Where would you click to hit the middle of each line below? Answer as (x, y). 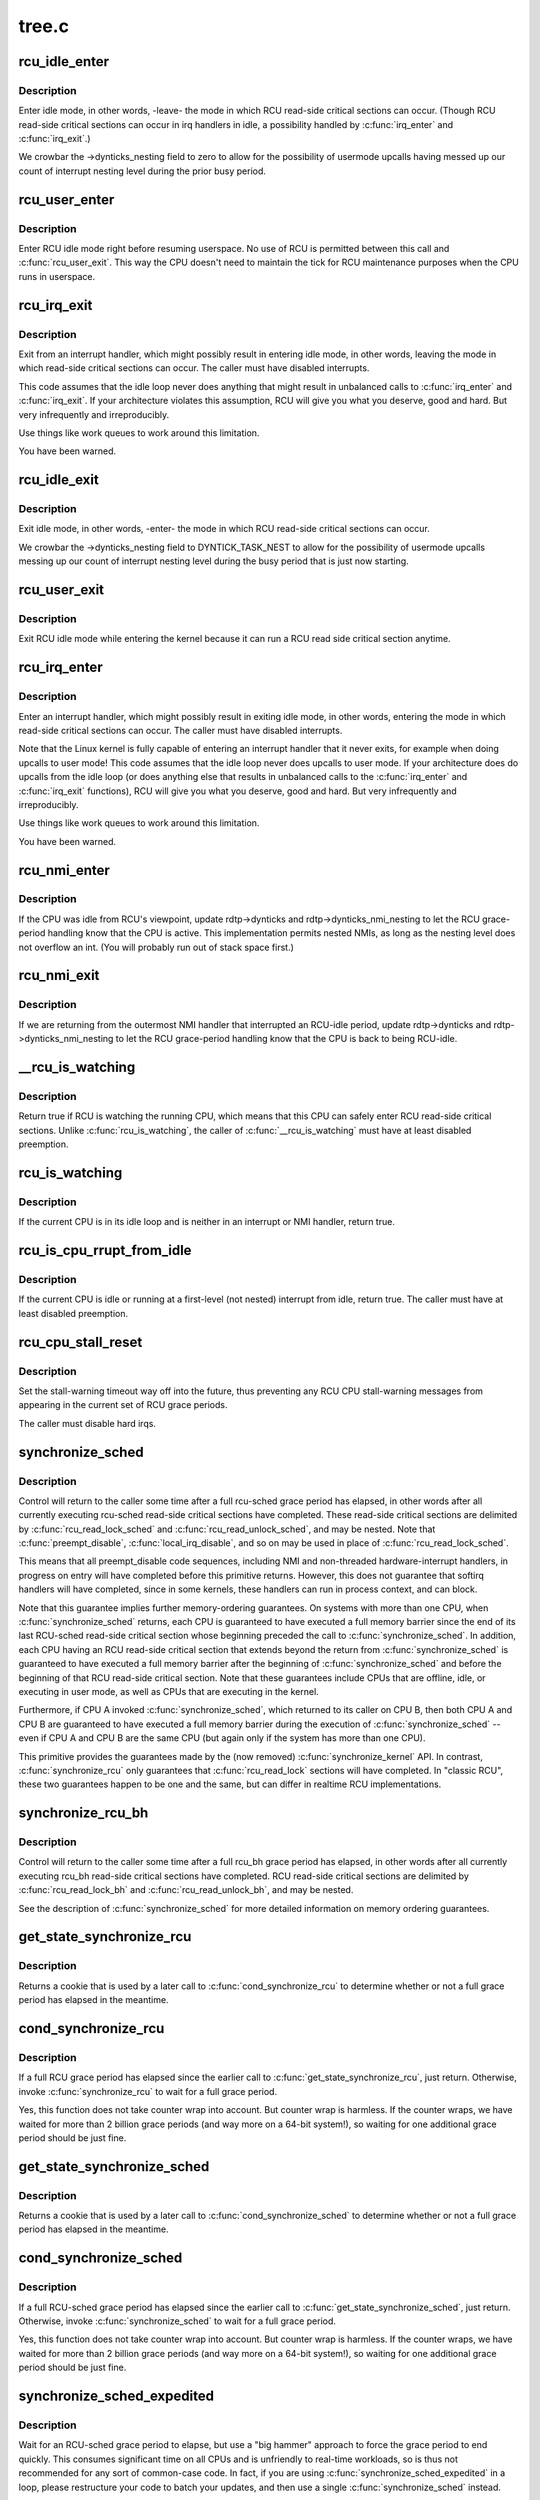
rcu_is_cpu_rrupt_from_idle (105, 1250)
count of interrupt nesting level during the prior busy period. (142, 171)
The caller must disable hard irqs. (87, 1423)
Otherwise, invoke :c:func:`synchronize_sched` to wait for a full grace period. (177, 2321)
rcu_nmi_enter (64, 870)
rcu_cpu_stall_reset (80, 1341)
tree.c (44, 26)
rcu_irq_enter (61, 667)
